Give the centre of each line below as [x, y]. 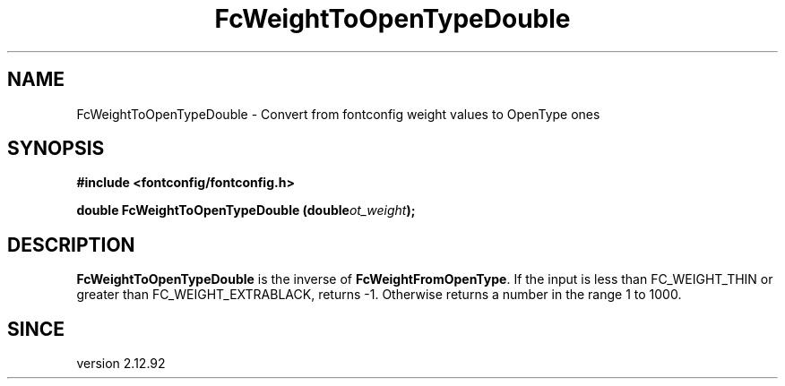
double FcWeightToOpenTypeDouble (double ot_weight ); [246, 210]
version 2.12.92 [121, 364]
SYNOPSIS [56, 149]
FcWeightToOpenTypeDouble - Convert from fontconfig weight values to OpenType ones [338, 114]
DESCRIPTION [71, 244]
